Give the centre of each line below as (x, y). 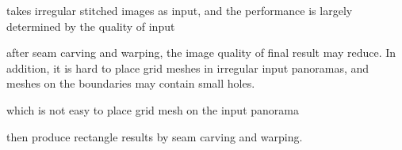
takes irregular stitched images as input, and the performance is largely (180, 10)
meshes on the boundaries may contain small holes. (131, 83)
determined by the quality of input (91, 26)
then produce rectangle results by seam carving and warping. (155, 136)
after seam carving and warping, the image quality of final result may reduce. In (201, 52)
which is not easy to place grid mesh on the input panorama (153, 109)
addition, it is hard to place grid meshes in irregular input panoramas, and (188, 67)
